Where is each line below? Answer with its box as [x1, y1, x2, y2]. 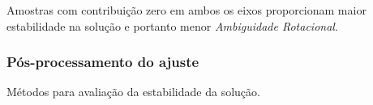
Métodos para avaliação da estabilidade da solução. [6, 83, 260, 100]
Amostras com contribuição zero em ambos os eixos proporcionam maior [6, 2, 367, 18]
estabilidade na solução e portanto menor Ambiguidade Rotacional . [6, 17, 338, 34]
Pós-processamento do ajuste [6, 52, 199, 72]
